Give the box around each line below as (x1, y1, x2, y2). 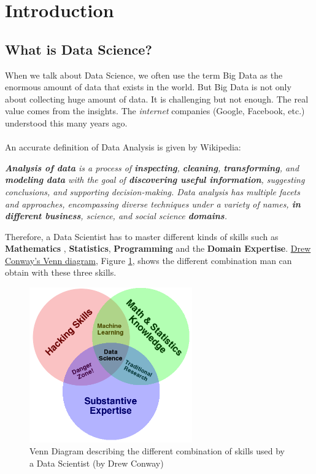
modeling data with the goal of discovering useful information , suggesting (5, 173, 305, 186)
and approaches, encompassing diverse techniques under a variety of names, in (5, 197, 301, 210)
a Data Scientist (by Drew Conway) (29, 456, 164, 469)
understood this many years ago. (5, 116, 128, 129)
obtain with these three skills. (5, 266, 117, 279)
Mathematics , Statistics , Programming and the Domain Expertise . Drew (5, 242, 311, 255)
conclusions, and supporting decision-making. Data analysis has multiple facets (5, 185, 300, 198)
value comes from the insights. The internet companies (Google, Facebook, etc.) (5, 104, 305, 117)
